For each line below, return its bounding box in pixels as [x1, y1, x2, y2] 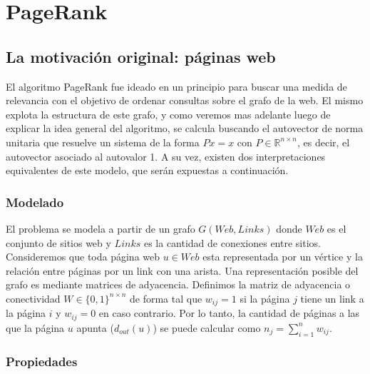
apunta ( [76, 320, 114, 335]
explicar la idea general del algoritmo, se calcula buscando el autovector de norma [6, 121, 364, 136]
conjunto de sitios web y [6, 235, 111, 250]
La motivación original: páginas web [6, 45, 276, 67]
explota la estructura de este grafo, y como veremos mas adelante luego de [6, 106, 331, 121]
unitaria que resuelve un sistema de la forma [6, 134, 200, 149]
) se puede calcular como [153, 320, 261, 335]
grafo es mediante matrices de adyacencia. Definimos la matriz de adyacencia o [6, 277, 351, 292]
